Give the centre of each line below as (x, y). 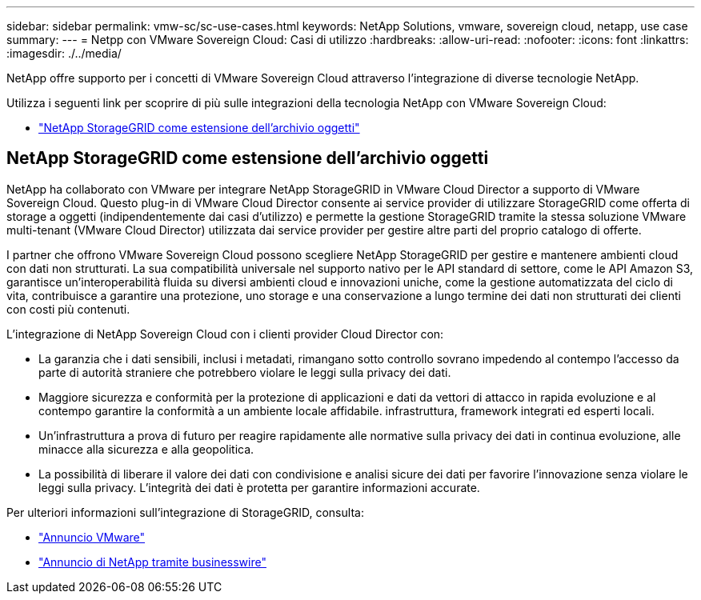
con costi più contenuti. (68, 309)
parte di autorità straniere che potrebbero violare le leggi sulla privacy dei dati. (245, 372)
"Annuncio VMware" (92, 537)
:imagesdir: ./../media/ (64, 53)
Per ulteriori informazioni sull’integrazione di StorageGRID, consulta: (185, 512)
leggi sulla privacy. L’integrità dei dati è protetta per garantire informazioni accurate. (259, 487)
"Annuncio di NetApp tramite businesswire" (152, 562)
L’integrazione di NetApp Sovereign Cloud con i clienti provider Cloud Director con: (225, 334)
